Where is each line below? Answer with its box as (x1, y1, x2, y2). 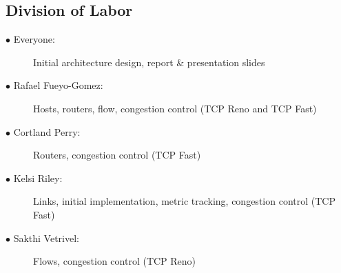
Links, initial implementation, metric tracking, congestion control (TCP (33, 194, 335, 208)
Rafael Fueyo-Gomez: (13, 78, 103, 92)
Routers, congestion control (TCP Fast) (33, 148, 201, 162)
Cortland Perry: (13, 124, 81, 139)
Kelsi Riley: (13, 170, 63, 185)
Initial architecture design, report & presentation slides (33, 54, 265, 69)
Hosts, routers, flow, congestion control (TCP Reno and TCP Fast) (33, 101, 317, 115)
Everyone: (13, 32, 55, 46)
